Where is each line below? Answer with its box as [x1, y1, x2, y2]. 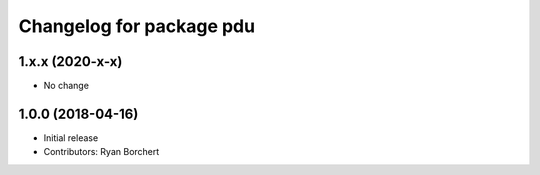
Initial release [43, 131, 99, 144]
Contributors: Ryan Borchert [43, 146, 160, 158]
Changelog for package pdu [18, 15, 255, 37]
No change [43, 80, 90, 92]
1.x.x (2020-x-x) [18, 53, 123, 70]
